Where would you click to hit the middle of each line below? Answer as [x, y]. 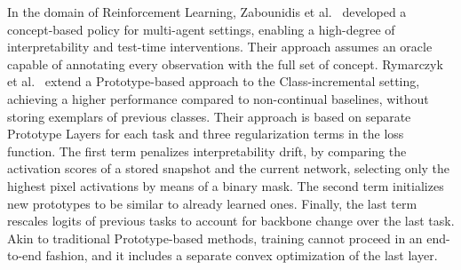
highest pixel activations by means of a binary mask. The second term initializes [226, 185]
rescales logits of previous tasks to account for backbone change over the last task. [231, 221]
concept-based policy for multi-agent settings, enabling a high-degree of [201, 29]
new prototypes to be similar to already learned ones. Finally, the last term [212, 203]
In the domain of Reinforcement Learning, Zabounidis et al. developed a [207, 12]
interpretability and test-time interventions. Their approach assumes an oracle [220, 47]
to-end [24, 255]
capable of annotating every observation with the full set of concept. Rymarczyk [225, 64]
